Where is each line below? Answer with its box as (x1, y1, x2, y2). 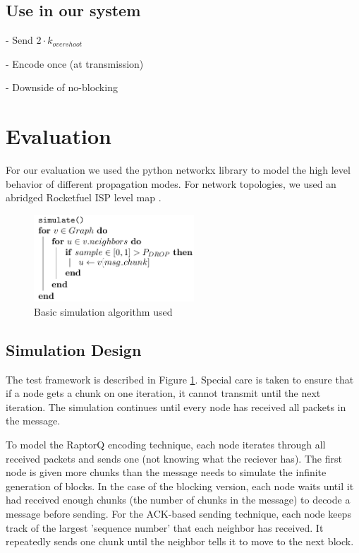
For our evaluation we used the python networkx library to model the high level (6, 162, 351, 177)
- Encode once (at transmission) (6, 56, 144, 71)
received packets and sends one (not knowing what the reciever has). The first (6, 451, 342, 465)
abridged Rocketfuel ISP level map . (6, 190, 162, 205)
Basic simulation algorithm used (34, 304, 173, 319)
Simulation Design (6, 338, 142, 360)
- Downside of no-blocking (6, 80, 118, 95)
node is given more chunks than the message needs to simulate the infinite (6, 465, 327, 480)
